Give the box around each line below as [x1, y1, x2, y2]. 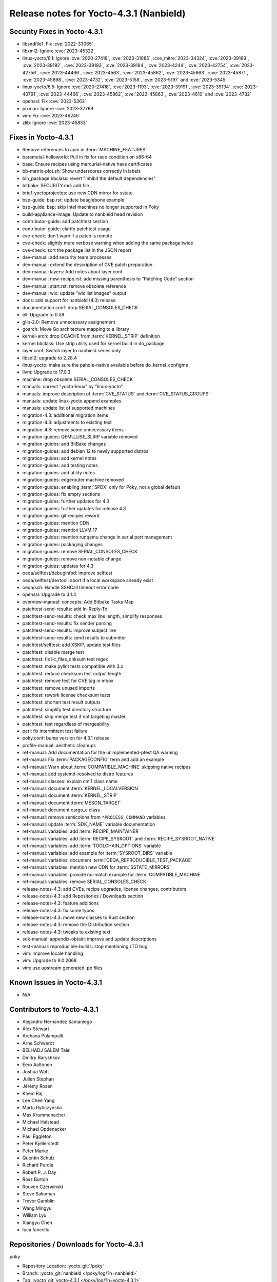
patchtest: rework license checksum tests [22, 692, 111, 698]
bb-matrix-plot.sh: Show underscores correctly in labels [22, 168, 141, 174]
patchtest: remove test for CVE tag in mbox [22, 677, 114, 684]
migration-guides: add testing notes [22, 462, 98, 469]
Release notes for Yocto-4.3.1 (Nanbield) [9, 8, 186, 19]
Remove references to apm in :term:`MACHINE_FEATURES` [22, 147, 147, 153]
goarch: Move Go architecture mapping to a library [22, 326, 129, 332]
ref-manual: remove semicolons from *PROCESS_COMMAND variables [22, 814, 166, 820]
